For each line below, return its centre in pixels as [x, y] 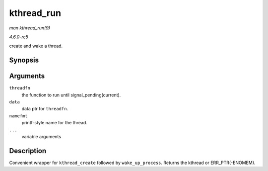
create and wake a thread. [36, 46]
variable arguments [41, 136]
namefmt [19, 116]
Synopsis [24, 60]
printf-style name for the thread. [55, 123]
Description [28, 151]
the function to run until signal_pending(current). [71, 95]
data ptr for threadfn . [45, 109]
